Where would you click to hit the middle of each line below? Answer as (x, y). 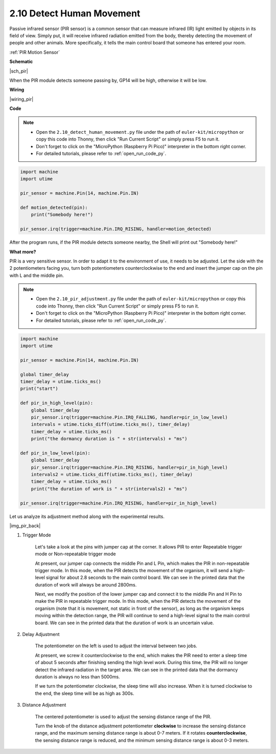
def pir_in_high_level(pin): (57, 403)
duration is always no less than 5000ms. (77, 677)
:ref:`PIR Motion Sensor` (35, 52)
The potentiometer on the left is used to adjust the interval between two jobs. (116, 646)
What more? (23, 252)
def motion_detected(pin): (54, 207)
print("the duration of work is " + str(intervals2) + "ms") (109, 489)
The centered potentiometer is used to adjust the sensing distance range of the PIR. (123, 716)
